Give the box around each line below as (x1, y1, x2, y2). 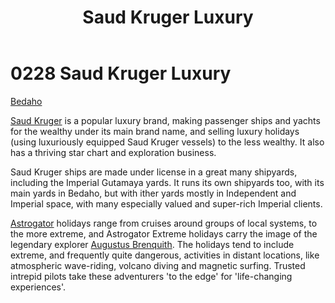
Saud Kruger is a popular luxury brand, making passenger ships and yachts (10, 114, 321, 126)
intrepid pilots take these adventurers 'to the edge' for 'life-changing (10, 270, 293, 282)
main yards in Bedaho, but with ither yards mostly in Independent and (10, 187, 297, 199)
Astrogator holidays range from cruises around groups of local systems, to (10, 217, 318, 229)
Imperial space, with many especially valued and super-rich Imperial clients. (10, 197, 323, 210)
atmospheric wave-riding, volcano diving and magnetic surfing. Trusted (10, 259, 306, 271)
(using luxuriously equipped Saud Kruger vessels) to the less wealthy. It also (10, 136, 325, 148)
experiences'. (10, 281, 67, 293)
